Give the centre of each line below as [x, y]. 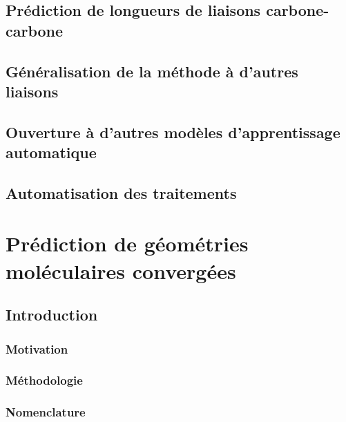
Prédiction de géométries [127, 243]
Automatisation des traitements [121, 192]
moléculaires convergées [121, 270]
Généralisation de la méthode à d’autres [152, 71]
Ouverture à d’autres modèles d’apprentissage [173, 132]
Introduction [52, 315]
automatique [51, 152]
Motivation [37, 348]
